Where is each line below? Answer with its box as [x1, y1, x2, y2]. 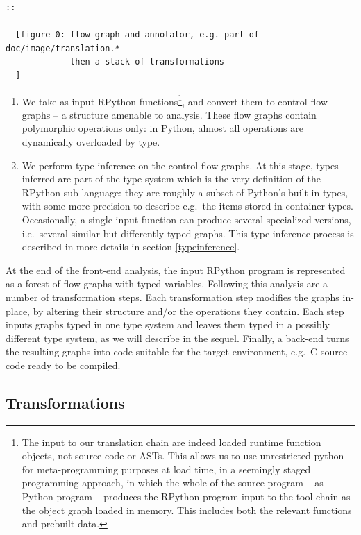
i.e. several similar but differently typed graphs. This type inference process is [22, 226, 354, 240]
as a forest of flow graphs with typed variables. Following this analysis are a [6, 276, 328, 291]
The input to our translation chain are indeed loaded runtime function [22, 434, 321, 449]
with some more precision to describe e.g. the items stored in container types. [22, 198, 353, 213]
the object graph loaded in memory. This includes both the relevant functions [22, 502, 352, 517]
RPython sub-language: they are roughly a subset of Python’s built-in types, [22, 185, 349, 199]
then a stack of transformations [70, 57, 224, 67]
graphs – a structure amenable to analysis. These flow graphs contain [22, 107, 317, 121]
